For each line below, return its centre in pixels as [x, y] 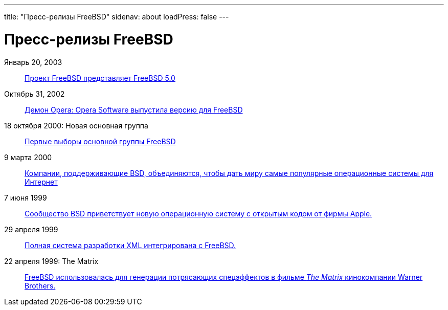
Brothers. [40, 285]
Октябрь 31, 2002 [35, 94]
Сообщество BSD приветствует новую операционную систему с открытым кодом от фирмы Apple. [198, 213]
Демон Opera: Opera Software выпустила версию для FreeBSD [134, 109]
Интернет [41, 182]
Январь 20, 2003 [33, 62]
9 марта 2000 [28, 157]
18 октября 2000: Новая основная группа [76, 125]
